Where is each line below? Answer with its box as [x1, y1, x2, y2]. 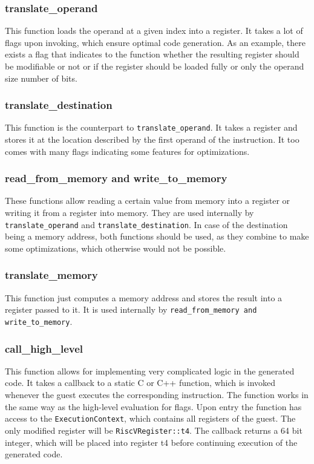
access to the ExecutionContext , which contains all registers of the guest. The [5, 412, 296, 425]
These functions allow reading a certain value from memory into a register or [5, 194, 290, 207]
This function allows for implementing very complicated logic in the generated [5, 364, 295, 377]
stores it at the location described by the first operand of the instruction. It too [5, 133, 299, 146]
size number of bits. [5, 71, 77, 84]
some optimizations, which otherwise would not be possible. [5, 241, 226, 254]
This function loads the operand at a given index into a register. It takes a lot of [5, 24, 303, 37]
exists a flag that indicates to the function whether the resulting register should [5, 48, 299, 60]
